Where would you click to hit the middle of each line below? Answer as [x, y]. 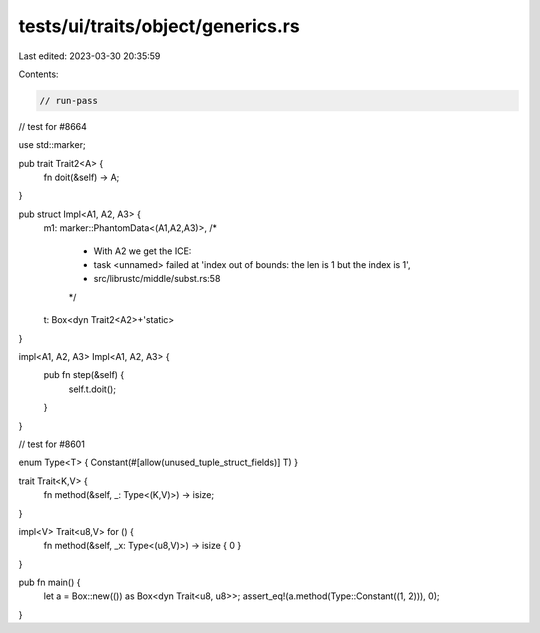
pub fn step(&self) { [84, 375]
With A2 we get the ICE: [142, 251]
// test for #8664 [52, 126]
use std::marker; [52, 145]
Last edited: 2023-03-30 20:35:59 [89, 56]
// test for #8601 [51, 444]
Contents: [38, 74]
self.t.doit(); [92, 389]
